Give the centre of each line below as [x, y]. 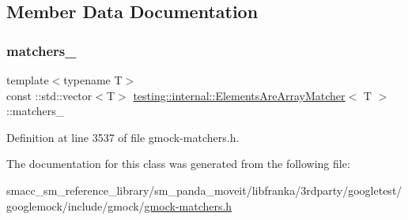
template [28, 80]
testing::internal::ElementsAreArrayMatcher [239, 95]
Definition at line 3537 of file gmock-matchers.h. [123, 137]
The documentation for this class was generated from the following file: [178, 164]
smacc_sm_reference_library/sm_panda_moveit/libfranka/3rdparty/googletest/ [204, 190]
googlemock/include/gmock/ [76, 205]
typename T [93, 80]
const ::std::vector [49, 95]
